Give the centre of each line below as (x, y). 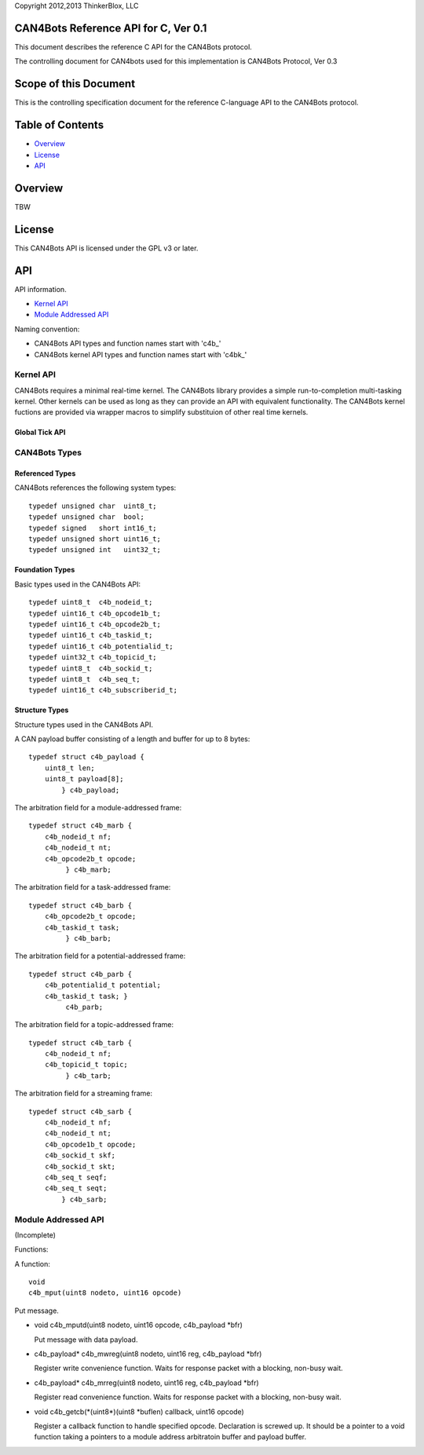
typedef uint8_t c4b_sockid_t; (91, 668)
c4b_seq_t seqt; (76, 1188)
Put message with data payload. (86, 1340)
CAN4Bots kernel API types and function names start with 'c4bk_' (141, 354)
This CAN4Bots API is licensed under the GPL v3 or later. (106, 248)
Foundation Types (45, 570)
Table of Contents (59, 125)
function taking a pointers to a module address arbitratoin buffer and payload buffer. (170, 1437)
